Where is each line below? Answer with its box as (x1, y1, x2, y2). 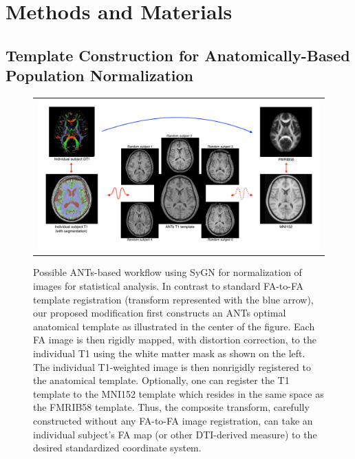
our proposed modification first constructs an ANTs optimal (33, 306, 286, 320)
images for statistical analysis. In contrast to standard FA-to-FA (33, 279, 304, 293)
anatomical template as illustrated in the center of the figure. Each (33, 319, 315, 333)
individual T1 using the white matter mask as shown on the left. (33, 345, 305, 360)
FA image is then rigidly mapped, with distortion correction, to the (33, 332, 316, 347)
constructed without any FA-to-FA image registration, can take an (33, 413, 313, 427)
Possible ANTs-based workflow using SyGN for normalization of (33, 265, 302, 279)
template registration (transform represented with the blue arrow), (33, 292, 314, 306)
